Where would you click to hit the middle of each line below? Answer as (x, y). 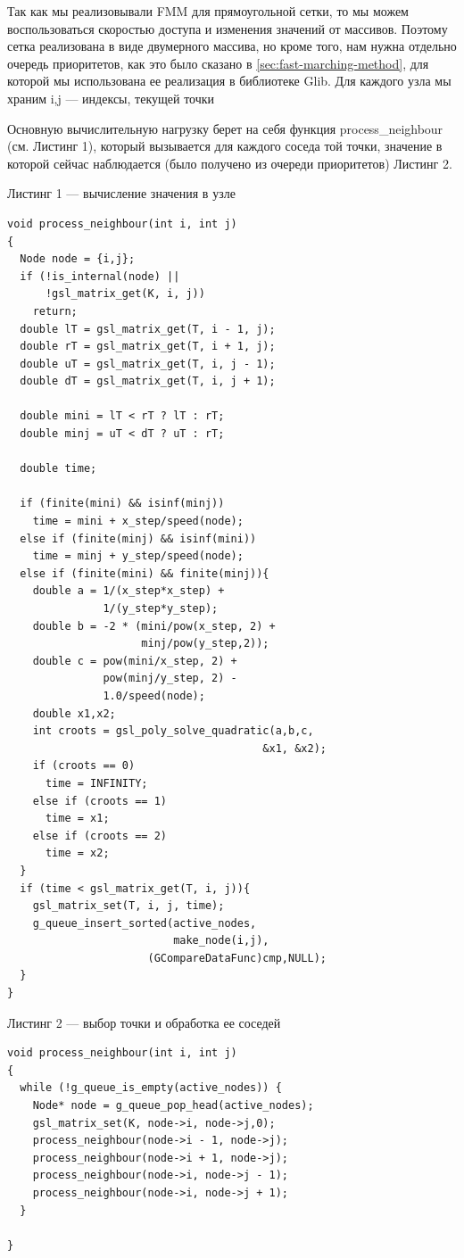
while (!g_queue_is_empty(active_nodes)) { (151, 1088)
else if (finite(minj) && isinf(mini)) (138, 538)
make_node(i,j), (221, 941)
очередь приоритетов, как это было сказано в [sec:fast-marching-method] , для (218, 63)
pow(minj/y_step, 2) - (170, 679)
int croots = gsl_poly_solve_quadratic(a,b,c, (173, 731)
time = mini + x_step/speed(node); (138, 521)
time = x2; (77, 853)
